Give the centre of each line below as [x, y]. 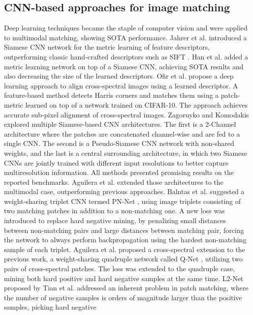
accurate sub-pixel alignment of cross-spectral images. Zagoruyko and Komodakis [126, 114]
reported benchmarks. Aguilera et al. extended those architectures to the [114, 182]
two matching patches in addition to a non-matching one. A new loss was [114, 211]
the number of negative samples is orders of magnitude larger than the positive [123, 297]
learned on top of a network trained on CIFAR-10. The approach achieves [136, 104]
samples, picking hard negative [50, 307]
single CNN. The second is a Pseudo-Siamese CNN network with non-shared [119, 143]
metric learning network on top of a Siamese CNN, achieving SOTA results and [124, 66]
